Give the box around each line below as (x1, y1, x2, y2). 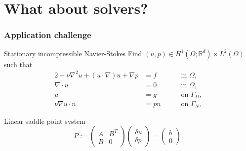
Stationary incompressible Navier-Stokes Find (4, 48, 142, 58)
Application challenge (4, 29, 91, 41)
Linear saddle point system (4, 115, 85, 126)
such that (4, 59, 33, 69)
